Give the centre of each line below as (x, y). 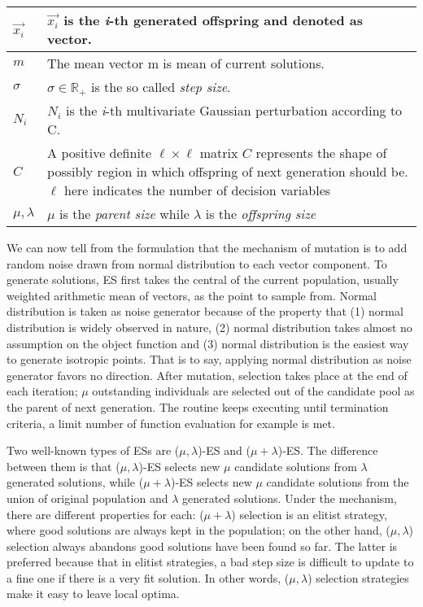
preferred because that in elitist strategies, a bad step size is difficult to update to (210, 562)
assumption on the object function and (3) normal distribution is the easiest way (208, 343)
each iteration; (42, 391)
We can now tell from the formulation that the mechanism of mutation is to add (207, 247)
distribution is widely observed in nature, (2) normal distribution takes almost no (209, 327)
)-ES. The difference (328, 450)
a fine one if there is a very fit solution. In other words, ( (148, 577)
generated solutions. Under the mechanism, (289, 498)
